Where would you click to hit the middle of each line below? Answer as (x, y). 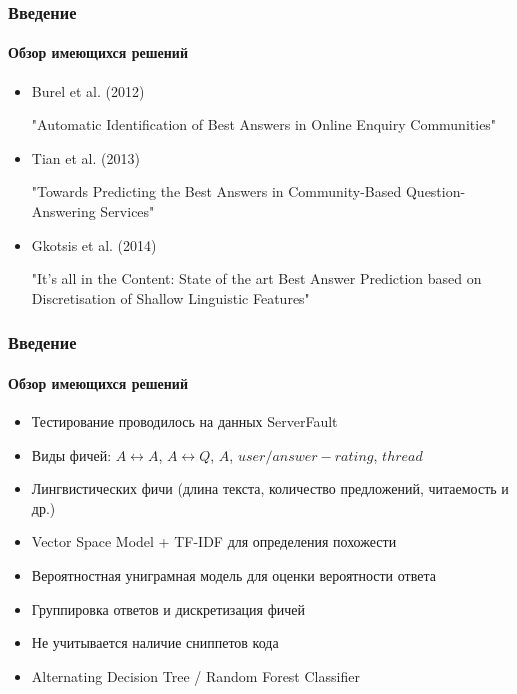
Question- (435, 191)
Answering (63, 211)
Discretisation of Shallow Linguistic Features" (170, 297)
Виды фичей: (71, 454)
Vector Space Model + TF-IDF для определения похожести (214, 541)
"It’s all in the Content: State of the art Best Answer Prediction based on (256, 278)
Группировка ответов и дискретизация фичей (168, 608)
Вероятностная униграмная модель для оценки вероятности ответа (233, 575)
